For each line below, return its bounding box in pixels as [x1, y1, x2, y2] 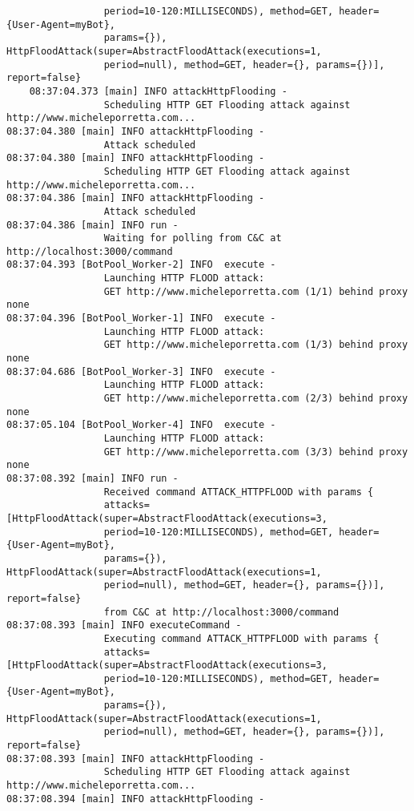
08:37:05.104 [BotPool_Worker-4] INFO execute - [6, 419, 276, 431]
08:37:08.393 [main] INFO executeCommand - [6, 619, 242, 631]
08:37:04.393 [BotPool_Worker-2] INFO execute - [6, 259, 276, 271]
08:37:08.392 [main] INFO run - [6, 472, 179, 484]
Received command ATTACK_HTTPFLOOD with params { [103, 486, 374, 498]
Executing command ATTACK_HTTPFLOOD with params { [103, 632, 380, 644]
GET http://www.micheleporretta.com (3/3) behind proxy [103, 446, 408, 458]
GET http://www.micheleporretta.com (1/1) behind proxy [103, 285, 408, 297]
